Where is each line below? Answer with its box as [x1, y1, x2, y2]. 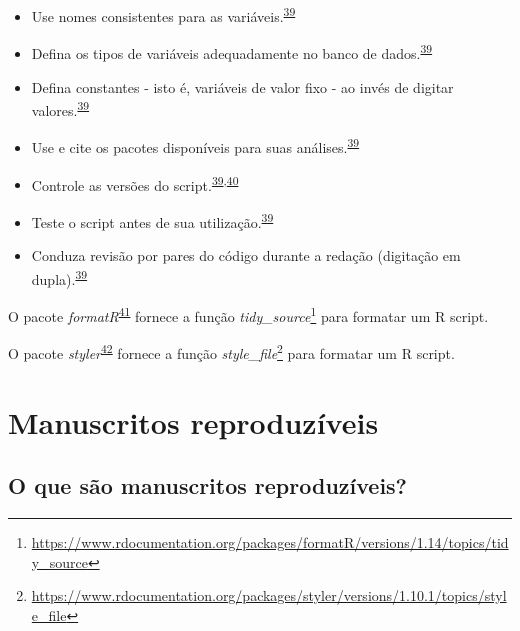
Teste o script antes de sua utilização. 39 [31, 208, 274, 232]
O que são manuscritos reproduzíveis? [8, 470, 408, 501]
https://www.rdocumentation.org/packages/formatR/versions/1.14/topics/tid [31, 532, 509, 553]
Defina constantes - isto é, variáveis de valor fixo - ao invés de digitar [31, 76, 454, 97]
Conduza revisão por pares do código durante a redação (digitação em [31, 245, 461, 266]
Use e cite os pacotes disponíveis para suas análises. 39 [31, 134, 360, 157]
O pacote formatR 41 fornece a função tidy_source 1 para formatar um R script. [8, 302, 489, 326]
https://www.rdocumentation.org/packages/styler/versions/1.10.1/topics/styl [31, 585, 507, 606]
